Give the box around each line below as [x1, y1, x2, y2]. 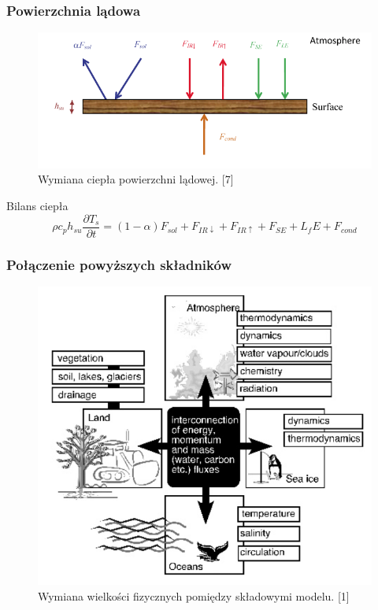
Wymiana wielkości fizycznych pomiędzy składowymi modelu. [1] [38, 587, 350, 604]
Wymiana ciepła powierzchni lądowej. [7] [38, 171, 234, 187]
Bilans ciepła [6, 198, 69, 213]
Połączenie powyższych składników [6, 254, 232, 274]
